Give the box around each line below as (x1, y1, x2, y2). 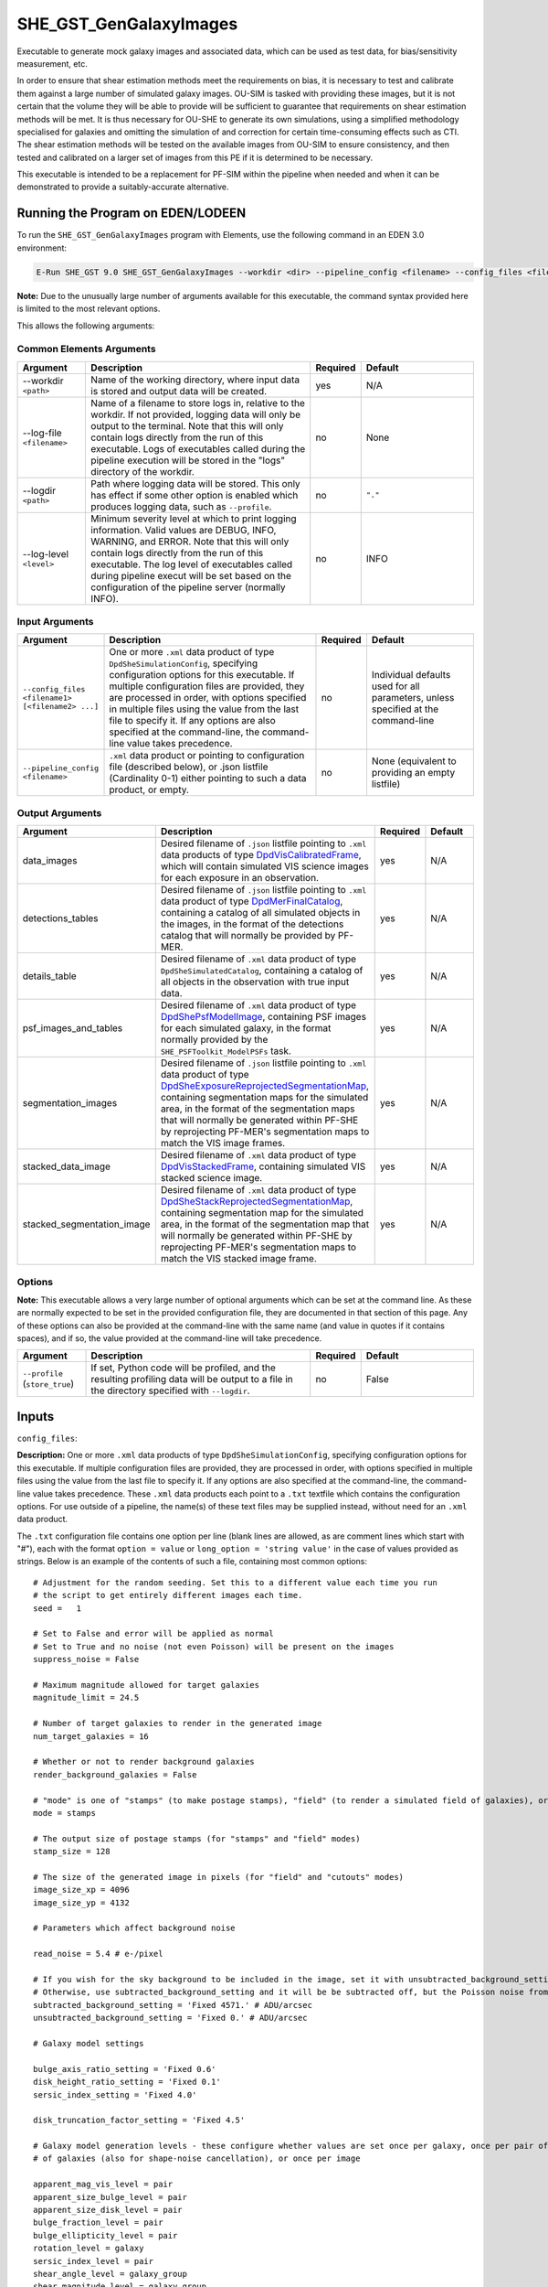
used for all (371, 680, 420, 693)
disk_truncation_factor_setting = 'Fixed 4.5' (33, 2115, 246, 2126)
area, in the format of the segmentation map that (160, 1218, 370, 1230)
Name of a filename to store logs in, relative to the (90, 396, 306, 409)
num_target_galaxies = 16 (33, 1731, 150, 1742)
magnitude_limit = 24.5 (33, 1692, 140, 1703)
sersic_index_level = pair (33, 2256, 154, 2266)
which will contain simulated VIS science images (160, 860, 369, 873)
